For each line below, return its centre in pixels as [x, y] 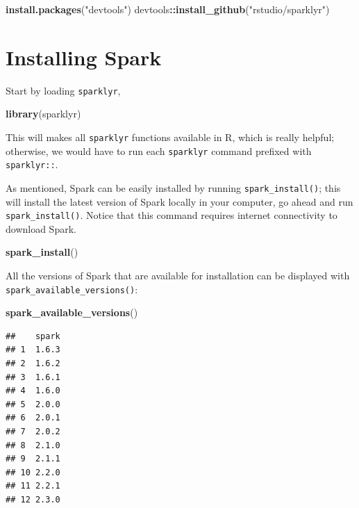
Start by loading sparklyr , [63, 90]
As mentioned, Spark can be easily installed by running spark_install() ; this [173, 187]
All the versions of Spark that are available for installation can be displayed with [178, 276]
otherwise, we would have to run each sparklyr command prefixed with [159, 150]
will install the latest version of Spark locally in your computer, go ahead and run [179, 201]
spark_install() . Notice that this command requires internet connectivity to [172, 215]
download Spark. [41, 228]
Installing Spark [84, 57]
